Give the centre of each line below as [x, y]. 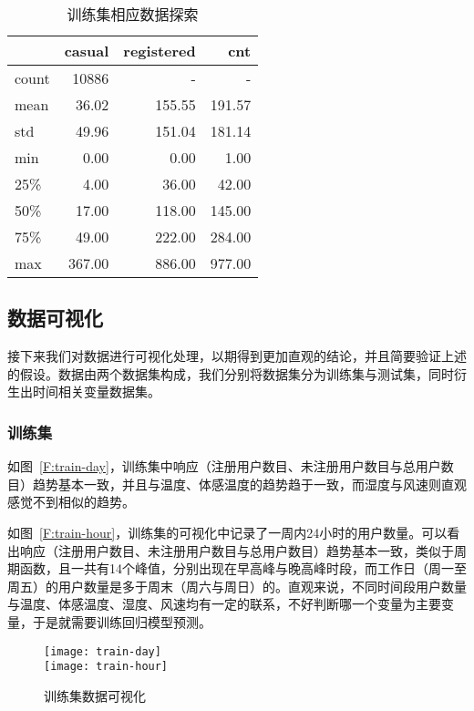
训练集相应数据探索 [133, 14]
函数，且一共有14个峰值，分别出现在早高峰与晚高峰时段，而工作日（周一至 [243, 568]
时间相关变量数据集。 [96, 392]
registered [160, 51]
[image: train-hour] [106, 667]
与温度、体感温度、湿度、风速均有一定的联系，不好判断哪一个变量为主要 [224, 604]
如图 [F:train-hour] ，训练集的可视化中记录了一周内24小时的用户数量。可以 [227, 532]
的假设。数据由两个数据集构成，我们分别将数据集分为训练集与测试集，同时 [231, 373]
